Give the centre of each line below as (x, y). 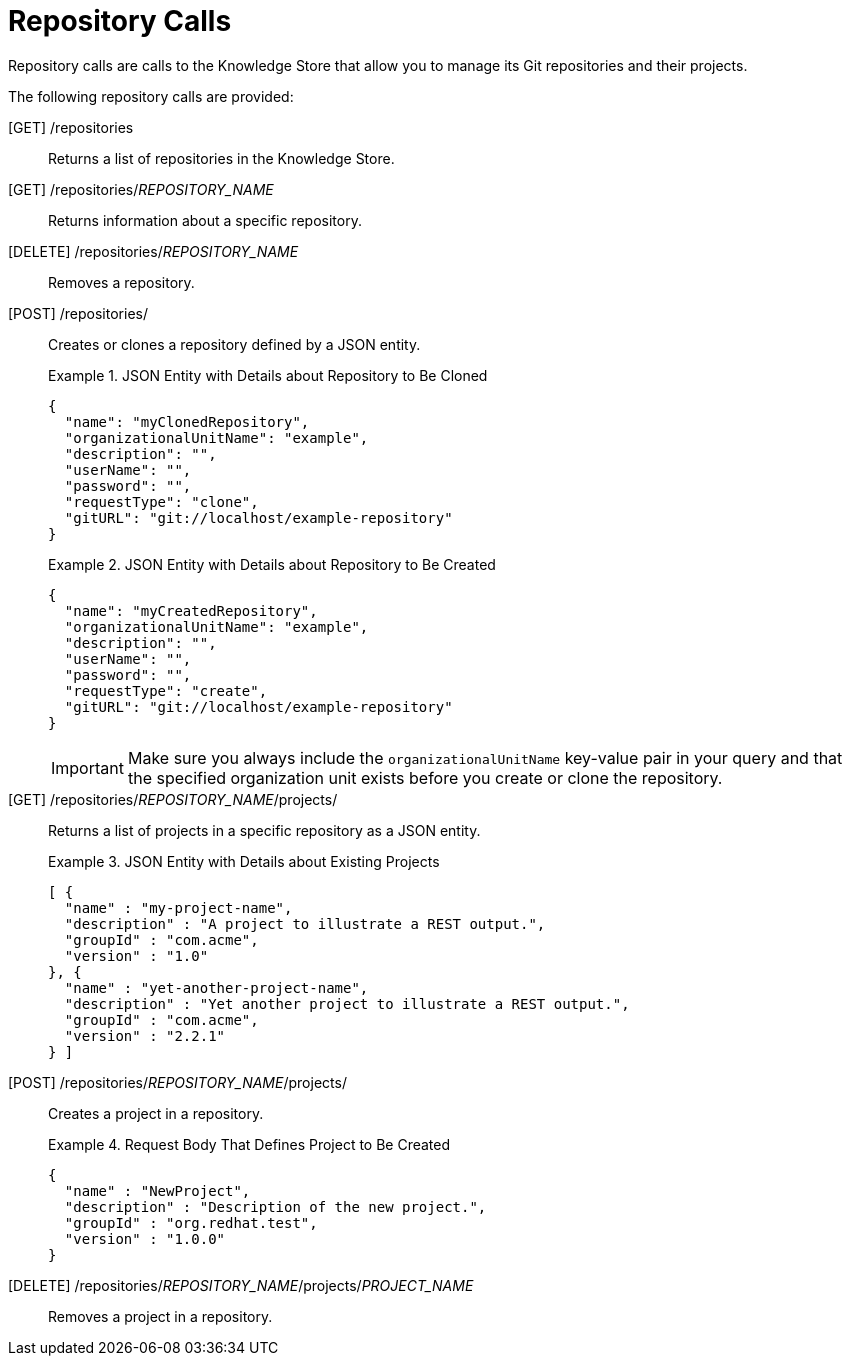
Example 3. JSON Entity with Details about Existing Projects (244, 861)
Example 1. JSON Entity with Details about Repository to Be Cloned (268, 375)
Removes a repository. (121, 282)
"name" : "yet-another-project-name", (216, 987)
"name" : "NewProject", (157, 1190)
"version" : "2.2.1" (145, 1035)
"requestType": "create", (166, 690)
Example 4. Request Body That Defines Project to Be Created (249, 1144)
